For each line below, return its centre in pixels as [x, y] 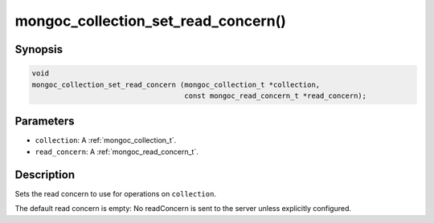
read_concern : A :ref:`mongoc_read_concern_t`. [117, 152]
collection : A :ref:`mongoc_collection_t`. [106, 140]
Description [45, 174]
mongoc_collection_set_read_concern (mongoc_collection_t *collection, [176, 85]
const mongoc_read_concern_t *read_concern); [276, 95]
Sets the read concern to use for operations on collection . [116, 193]
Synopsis [39, 49]
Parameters [45, 122]
